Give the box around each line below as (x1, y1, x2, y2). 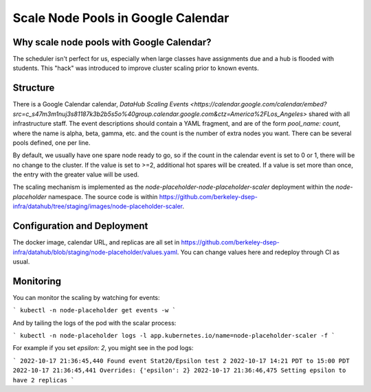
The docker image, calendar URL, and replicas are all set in (12, 238, 180, 246)
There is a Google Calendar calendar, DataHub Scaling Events (12, 100, 189, 108)
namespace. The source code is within (48, 192, 158, 200)
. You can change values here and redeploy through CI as (177, 248, 340, 256)
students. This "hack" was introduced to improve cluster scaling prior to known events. (12, 64, 259, 72)
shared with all (308, 110, 350, 118)
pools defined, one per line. (12, 138, 91, 147)
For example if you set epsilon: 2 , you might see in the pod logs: (12, 344, 194, 352)
